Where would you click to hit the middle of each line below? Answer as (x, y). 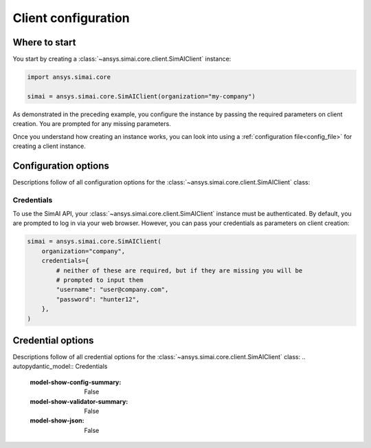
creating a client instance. (49, 146)
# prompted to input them (100, 280)
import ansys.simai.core (69, 77)
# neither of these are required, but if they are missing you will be (179, 270)
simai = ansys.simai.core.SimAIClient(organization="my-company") (141, 96)
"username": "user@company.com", (112, 290)
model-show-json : (57, 420)
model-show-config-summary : (76, 382)
